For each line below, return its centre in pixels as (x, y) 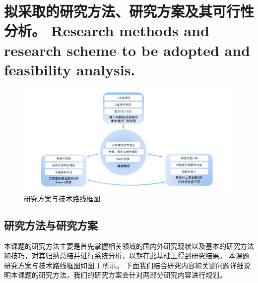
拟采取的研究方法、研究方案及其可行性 (129, 11)
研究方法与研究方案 (51, 225)
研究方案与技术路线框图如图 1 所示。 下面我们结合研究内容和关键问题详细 (124, 265)
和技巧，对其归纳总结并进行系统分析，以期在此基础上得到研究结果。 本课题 (127, 255)
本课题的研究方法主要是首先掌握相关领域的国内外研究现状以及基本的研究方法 (129, 246)
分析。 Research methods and (107, 30)
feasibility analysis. (70, 69)
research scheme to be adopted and (127, 50)
